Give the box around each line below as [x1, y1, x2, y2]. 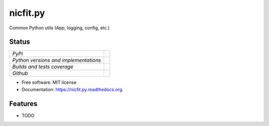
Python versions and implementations [12, 57, 102, 64]
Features [9, 99, 37, 108]
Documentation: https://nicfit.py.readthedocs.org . [21, 86, 124, 92]
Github [12, 70, 28, 77]
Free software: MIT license [21, 79, 77, 85]
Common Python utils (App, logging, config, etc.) [9, 25, 110, 31]
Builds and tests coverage [12, 63, 74, 70]
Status [9, 38, 30, 46]
